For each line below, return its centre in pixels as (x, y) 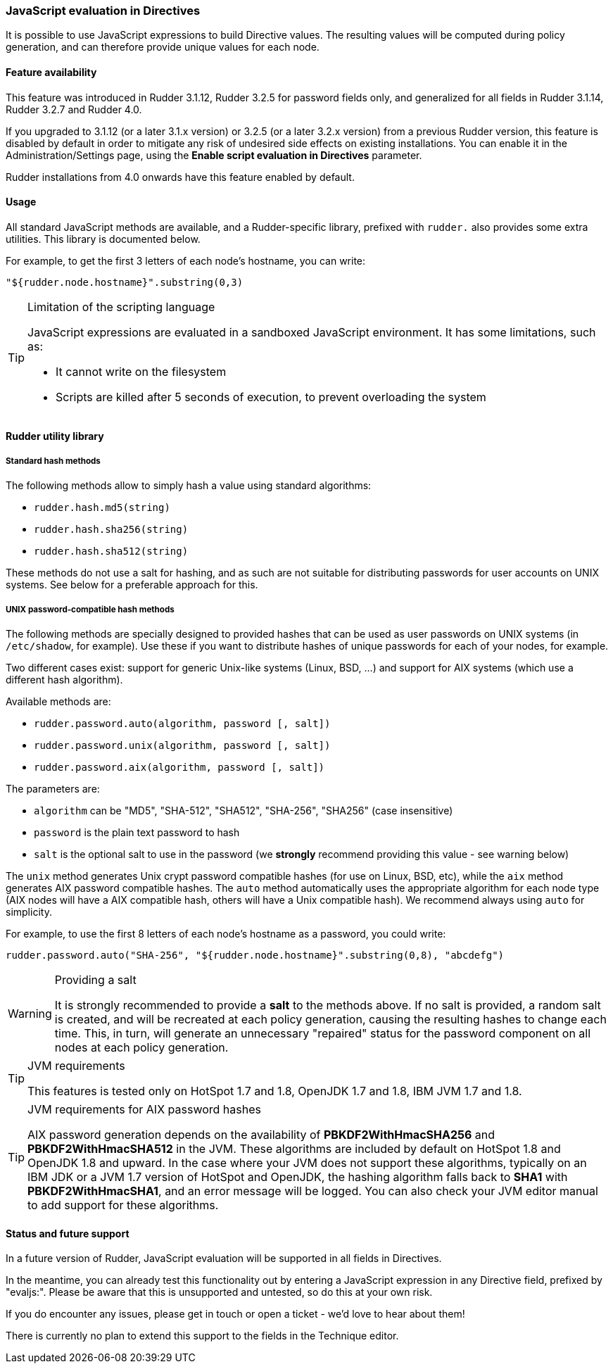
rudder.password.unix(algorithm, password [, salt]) (182, 745)
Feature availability (51, 72)
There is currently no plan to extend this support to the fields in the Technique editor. (202, 1336)
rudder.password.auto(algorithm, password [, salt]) (182, 723)
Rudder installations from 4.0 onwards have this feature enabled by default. (180, 177)
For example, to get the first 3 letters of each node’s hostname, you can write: (186, 260)
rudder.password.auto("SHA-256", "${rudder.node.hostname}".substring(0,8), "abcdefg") (255, 955)
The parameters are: (53, 788)
